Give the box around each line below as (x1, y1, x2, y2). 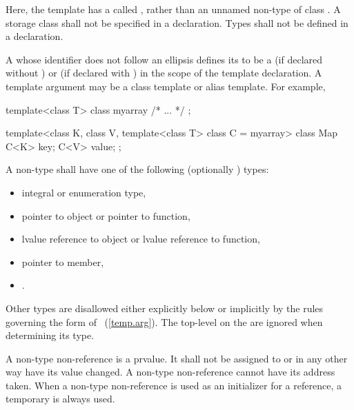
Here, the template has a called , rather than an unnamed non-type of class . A (6, 2, 341, 16)
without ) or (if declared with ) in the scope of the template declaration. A (6, 65, 322, 80)
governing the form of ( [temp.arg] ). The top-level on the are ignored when (6, 314, 323, 329)
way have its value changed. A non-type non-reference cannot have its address (6, 365, 335, 379)
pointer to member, (21, 254, 104, 269)
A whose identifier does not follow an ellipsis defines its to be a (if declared (6, 52, 323, 66)
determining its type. (6, 328, 95, 342)
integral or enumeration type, (21, 185, 146, 199)
